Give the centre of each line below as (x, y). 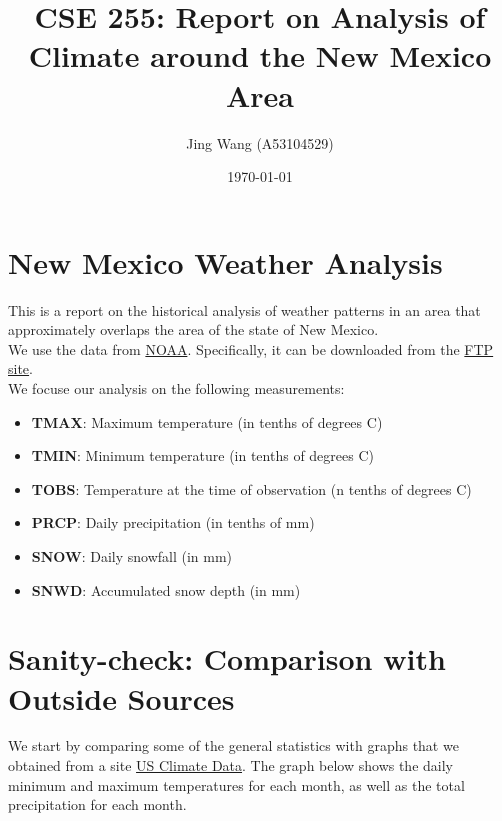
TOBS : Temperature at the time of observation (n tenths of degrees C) (251, 488)
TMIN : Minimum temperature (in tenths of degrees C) (202, 455)
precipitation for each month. (97, 804)
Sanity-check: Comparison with (227, 658)
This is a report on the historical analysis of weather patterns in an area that (244, 309)
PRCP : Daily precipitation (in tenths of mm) (173, 522)
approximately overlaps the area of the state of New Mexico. (193, 329)
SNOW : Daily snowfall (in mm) (132, 555)
